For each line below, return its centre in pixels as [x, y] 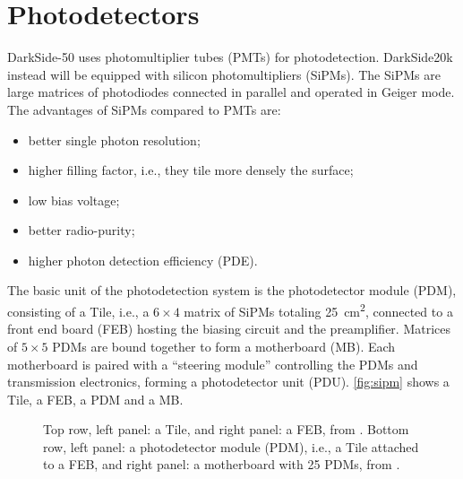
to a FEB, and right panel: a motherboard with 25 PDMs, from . [222, 464]
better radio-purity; [81, 230]
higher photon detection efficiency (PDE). [143, 260]
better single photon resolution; [114, 139]
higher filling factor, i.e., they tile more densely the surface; [191, 170]
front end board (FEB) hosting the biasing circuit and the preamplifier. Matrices [229, 329]
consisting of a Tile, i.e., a [78, 311]
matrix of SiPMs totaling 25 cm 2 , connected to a [318, 310]
